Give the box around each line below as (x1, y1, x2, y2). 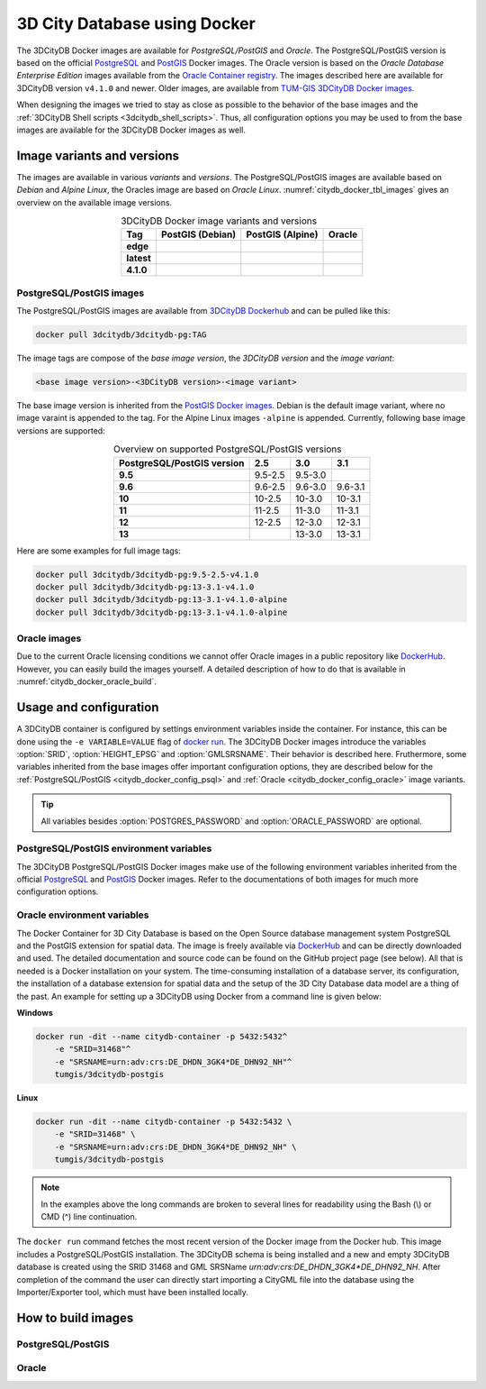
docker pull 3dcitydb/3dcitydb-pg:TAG (35, 330, 207, 340)
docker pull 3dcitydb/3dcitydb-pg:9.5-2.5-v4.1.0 (35, 569, 259, 580)
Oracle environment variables (16, 909, 149, 921)
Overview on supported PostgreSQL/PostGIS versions (112, 443, 342, 455)
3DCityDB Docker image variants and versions (120, 215, 318, 227)
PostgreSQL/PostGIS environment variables (16, 843, 212, 855)
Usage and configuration (16, 699, 159, 716)
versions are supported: (16, 425, 105, 436)
